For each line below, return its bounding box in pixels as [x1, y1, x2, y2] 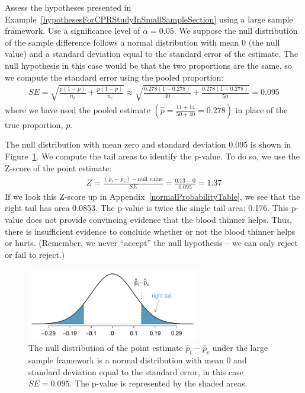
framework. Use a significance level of [5, 24, 140, 37]
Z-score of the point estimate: [5, 161, 112, 174]
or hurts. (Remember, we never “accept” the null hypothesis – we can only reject [5, 237, 298, 249]
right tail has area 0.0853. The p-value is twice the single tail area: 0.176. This [5, 202, 289, 214]
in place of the [235, 103, 288, 116]
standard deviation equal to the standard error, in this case [28, 365, 243, 378]
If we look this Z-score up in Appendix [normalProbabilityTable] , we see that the [5, 190, 300, 202]
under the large [212, 341, 268, 354]
